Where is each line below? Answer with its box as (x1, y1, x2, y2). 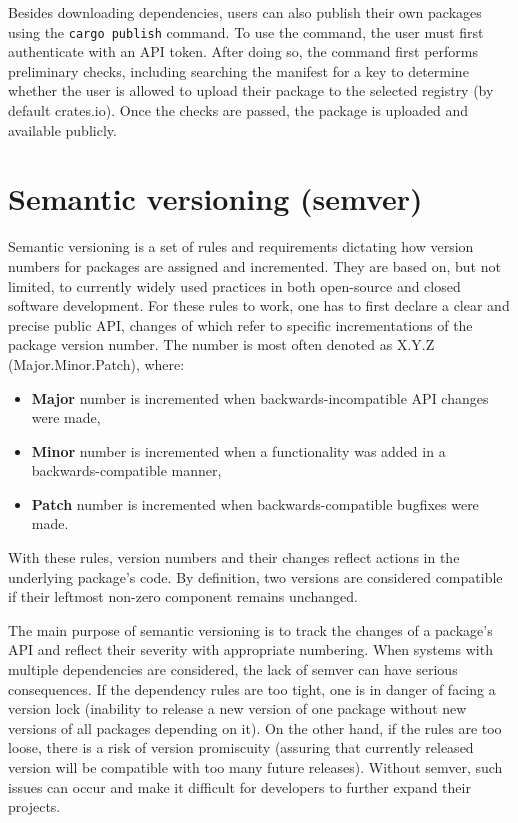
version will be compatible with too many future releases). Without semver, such (8, 757, 503, 777)
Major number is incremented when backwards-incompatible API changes (31, 387, 489, 408)
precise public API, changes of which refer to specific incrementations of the (8, 314, 473, 335)
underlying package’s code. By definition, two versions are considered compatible (8, 566, 503, 587)
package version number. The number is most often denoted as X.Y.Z (8, 334, 435, 355)
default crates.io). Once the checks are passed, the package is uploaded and (8, 100, 469, 121)
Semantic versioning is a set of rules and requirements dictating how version (8, 236, 474, 257)
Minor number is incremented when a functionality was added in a (31, 440, 446, 461)
